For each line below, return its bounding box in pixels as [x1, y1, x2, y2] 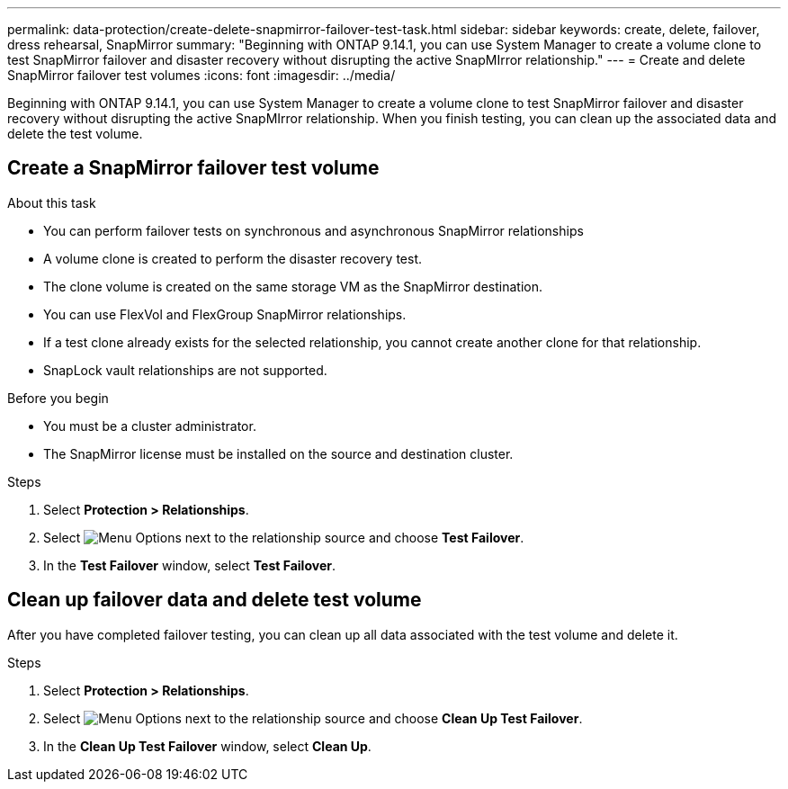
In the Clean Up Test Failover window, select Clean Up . [43, 738, 372, 754]
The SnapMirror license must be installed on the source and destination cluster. [43, 445, 514, 462]
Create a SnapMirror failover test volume [7, 157, 380, 180]
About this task [7, 194, 96, 211]
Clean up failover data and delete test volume [7, 588, 422, 612]
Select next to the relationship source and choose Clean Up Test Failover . [43, 710, 583, 726]
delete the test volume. [7, 126, 143, 141]
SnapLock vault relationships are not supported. [43, 362, 327, 378]
